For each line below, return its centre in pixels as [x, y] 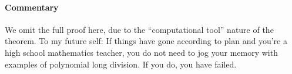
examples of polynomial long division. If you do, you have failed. [121, 64]
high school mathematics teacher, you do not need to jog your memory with [141, 52]
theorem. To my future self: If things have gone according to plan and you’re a [146, 41]
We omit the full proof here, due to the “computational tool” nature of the [139, 29]
